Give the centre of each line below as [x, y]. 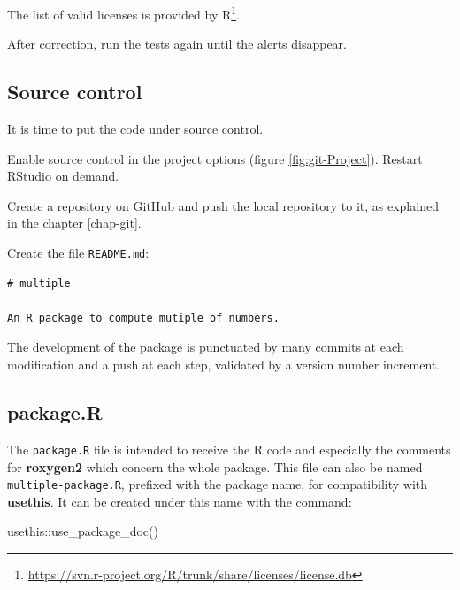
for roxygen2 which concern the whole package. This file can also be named [215, 466]
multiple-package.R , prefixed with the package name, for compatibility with [218, 484]
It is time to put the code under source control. [135, 129]
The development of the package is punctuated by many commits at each [206, 347]
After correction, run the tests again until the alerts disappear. [177, 44]
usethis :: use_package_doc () [83, 531]
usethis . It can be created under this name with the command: [180, 501]
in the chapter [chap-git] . [74, 223]
